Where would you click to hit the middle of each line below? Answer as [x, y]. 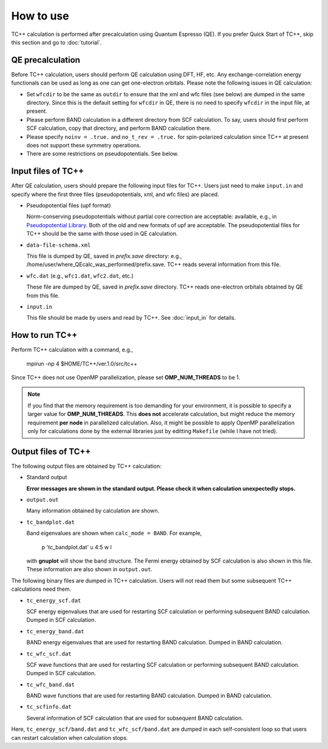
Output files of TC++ [51, 452]
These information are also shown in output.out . [90, 569]
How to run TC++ [44, 335]
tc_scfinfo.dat [49, 707]
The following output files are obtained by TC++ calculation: [87, 466]
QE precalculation [46, 60]
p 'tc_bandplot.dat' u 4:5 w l [77, 547]
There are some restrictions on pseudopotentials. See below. [103, 154]
